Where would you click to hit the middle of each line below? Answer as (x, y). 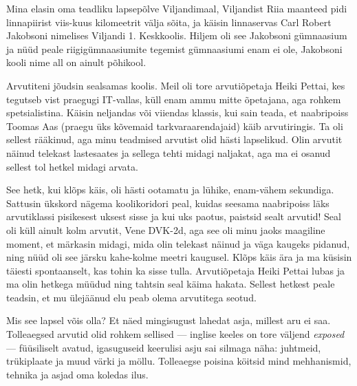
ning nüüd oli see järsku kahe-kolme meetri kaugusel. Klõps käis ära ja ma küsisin (179, 257)
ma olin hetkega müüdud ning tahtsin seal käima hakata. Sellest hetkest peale (171, 284)
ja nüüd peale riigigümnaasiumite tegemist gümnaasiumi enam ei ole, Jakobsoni (174, 49)
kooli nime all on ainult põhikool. (76, 62)
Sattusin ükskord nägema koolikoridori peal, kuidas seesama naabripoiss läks (168, 203)
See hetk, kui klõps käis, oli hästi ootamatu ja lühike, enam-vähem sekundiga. (170, 190)
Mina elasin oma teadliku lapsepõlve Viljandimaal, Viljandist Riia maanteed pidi (177, 8)
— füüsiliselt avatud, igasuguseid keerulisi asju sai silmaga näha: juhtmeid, (164, 347)
